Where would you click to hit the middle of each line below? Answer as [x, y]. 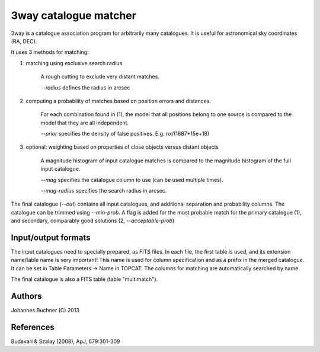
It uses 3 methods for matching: [50, 52]
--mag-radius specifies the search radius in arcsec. [104, 191]
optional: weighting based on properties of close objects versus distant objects [122, 147]
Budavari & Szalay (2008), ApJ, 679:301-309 [66, 341]
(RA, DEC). [24, 41]
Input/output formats [51, 238]
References [33, 327]
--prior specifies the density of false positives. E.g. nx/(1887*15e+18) [125, 134]
